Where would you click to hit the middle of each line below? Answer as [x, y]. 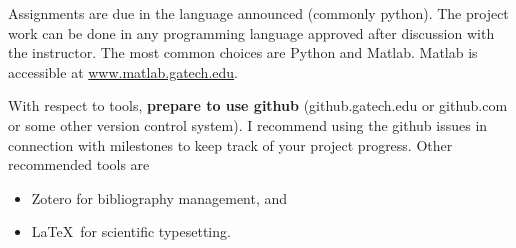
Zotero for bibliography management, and [159, 197]
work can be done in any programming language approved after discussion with [251, 32]
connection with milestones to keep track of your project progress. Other [230, 144]
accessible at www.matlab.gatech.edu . [123, 71]
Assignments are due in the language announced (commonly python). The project [258, 13]
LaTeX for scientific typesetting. [131, 231]
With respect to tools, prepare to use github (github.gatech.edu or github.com [258, 105]
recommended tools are [79, 164]
